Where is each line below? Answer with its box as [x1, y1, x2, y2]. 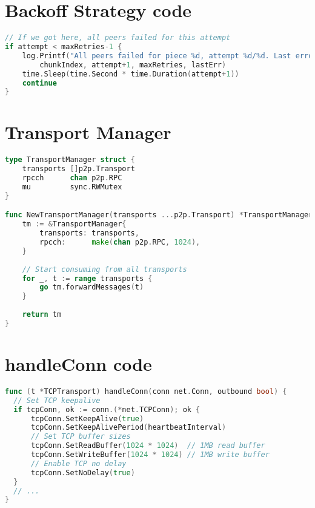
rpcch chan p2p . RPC [22, 174, 122, 183]
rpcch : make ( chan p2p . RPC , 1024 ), [39, 238, 201, 247]
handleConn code [5, 351, 152, 376]
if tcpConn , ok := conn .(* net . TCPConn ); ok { [13, 405, 201, 414]
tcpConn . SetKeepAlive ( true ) [30, 414, 144, 423]
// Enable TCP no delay [30, 459, 127, 468]
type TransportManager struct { [5, 155, 135, 164]
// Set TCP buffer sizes [30, 432, 131, 441]
